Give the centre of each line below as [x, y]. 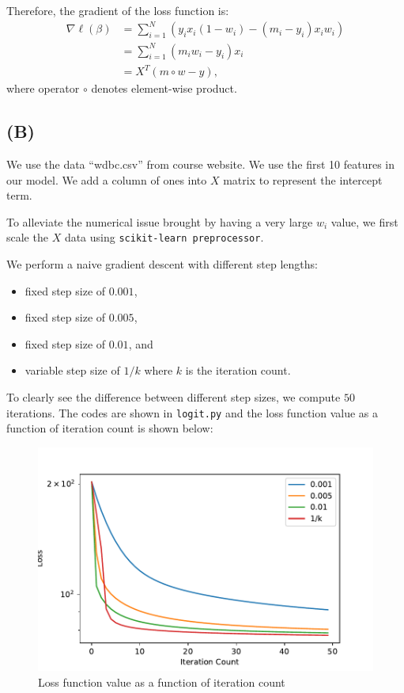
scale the [27, 237]
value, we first [364, 221]
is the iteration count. [238, 370]
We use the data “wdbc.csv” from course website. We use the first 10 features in [201, 164]
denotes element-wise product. [164, 88]
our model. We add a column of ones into [107, 179]
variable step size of [72, 370]
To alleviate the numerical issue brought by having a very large [160, 221]
